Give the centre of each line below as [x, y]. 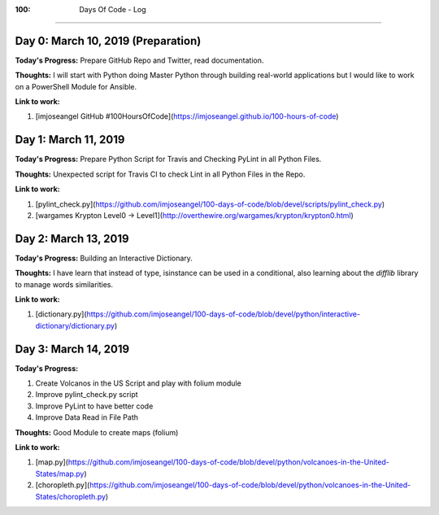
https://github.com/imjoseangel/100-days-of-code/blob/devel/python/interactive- [224, 314]
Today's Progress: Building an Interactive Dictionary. [104, 258]
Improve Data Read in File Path [87, 417]
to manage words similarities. [64, 284]
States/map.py [60, 474]
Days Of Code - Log [113, 9]
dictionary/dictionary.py [75, 325]
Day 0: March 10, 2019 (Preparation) [108, 41]
